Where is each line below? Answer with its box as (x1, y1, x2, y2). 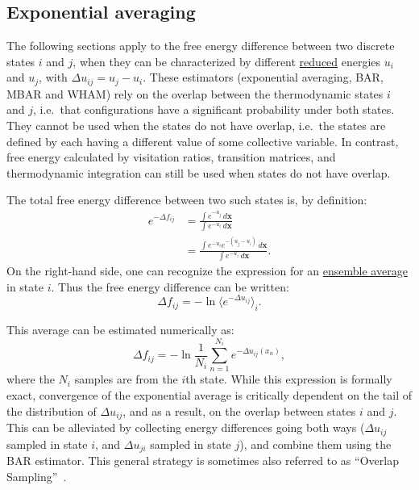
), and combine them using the (239, 435, 392, 452)
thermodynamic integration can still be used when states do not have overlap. (6, 164, 391, 181)
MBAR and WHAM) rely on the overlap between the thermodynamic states (6, 85, 384, 102)
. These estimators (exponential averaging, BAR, (143, 69, 384, 86)
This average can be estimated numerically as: (6, 321, 234, 338)
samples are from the (74, 371, 178, 387)
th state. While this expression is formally (185, 371, 392, 387)
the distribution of (6, 402, 97, 419)
